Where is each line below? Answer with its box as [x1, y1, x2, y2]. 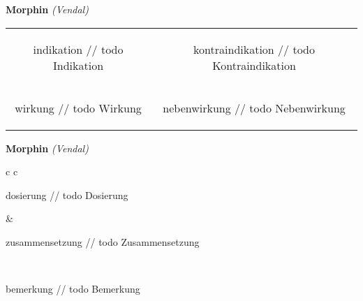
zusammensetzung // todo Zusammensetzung [6, 234, 200, 249]
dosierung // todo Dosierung [6, 187, 128, 202]
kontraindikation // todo [193, 41, 315, 57]
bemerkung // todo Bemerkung [6, 281, 140, 296]
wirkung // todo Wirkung [15, 99, 142, 116]
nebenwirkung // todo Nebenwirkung [163, 99, 346, 116]
